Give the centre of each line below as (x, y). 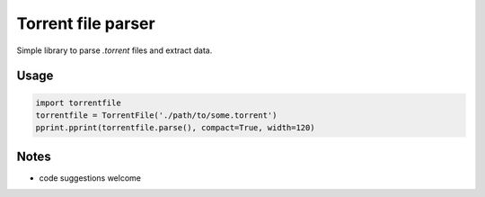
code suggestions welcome (90, 178)
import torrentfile (78, 103)
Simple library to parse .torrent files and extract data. (115, 50)
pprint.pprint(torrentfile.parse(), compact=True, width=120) (175, 128)
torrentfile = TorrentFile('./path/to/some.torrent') (156, 115)
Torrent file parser (86, 23)
